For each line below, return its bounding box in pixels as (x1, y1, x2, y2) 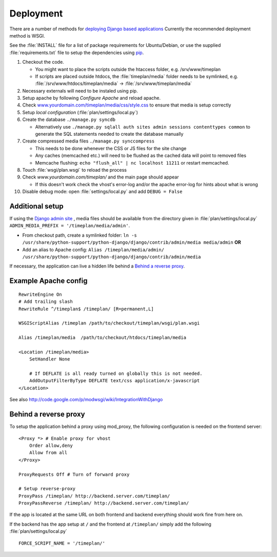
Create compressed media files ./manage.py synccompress (22, 138, 155, 144)
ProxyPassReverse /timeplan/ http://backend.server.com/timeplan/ (18, 500, 189, 506)
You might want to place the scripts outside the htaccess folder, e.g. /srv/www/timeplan (35, 66, 221, 72)
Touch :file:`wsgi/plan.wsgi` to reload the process (22, 167, 127, 173)
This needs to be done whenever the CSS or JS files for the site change (35, 145, 187, 151)
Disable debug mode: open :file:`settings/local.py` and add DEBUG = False (22, 188, 183, 195)
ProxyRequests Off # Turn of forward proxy (18, 471, 130, 477)
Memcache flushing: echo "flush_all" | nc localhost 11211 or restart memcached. (35, 159, 229, 166)
